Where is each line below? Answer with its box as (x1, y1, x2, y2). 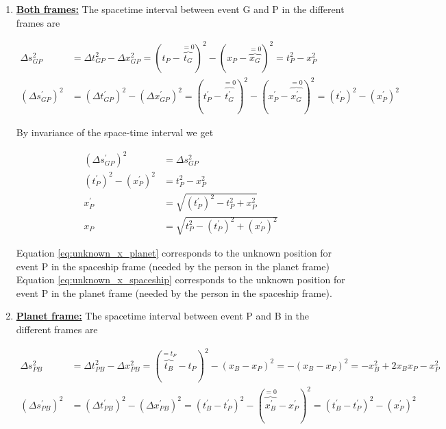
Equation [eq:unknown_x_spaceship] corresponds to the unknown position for (16, 272, 345, 287)
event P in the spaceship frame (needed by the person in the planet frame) (16, 259, 330, 273)
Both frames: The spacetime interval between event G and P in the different (16, 2, 345, 16)
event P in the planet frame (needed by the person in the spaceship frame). (16, 285, 332, 300)
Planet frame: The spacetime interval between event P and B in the (16, 309, 310, 323)
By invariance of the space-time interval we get (16, 125, 214, 140)
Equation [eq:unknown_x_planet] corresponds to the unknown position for (16, 246, 332, 259)
